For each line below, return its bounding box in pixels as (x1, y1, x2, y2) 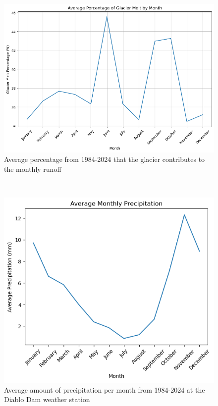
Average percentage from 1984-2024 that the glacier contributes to (4, 154, 205, 164)
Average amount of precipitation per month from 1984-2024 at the (4, 384, 205, 395)
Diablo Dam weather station (4, 394, 90, 405)
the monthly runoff (4, 163, 61, 174)
